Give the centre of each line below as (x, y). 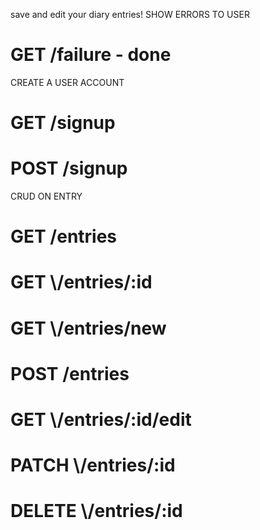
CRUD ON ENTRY (46, 196)
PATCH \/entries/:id (93, 465)
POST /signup (69, 168)
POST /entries (70, 373)
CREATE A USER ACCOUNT (67, 82)
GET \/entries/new (88, 328)
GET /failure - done (91, 55)
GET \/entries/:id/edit (101, 420)
